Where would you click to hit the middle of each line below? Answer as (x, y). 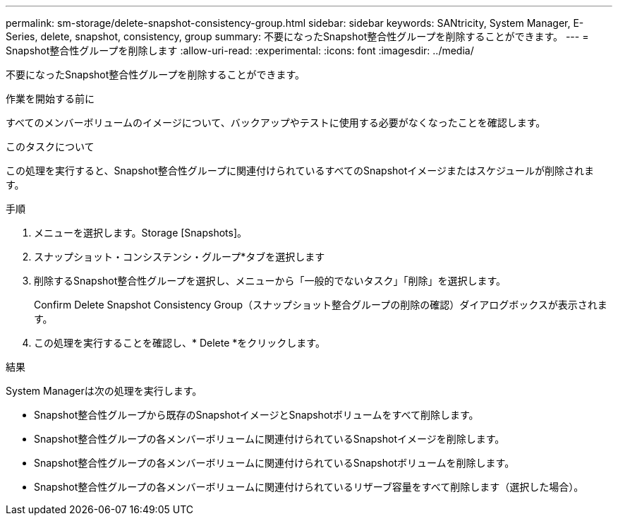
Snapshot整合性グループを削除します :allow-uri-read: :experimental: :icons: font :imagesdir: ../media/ (240, 50)
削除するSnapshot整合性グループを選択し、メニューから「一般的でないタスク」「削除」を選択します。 (270, 281)
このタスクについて (50, 146)
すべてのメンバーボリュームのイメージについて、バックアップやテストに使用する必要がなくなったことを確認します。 (276, 122)
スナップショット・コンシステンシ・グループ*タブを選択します (180, 257)
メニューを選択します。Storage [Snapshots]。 (141, 233)
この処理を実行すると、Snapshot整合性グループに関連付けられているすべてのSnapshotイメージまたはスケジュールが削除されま (300, 170)
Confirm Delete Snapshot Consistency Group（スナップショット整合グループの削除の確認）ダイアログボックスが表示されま (321, 305)
